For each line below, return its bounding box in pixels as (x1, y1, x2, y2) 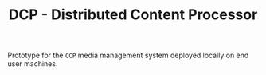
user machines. (7, 59, 58, 69)
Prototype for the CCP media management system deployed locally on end (7, 50, 249, 61)
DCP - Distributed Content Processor (8, 6, 258, 24)
